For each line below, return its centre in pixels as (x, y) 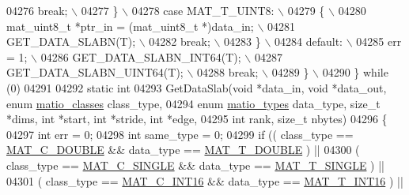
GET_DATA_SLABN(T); (71, 41)
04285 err (379, 41)
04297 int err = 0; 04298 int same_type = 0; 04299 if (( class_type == (180, 134)
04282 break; (180, 41)
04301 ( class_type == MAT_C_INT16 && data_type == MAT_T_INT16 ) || (205, 180)
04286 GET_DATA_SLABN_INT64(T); (141, 56)
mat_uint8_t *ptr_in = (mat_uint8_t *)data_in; (130, 26)
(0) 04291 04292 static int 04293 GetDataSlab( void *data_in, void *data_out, (197, 87)
